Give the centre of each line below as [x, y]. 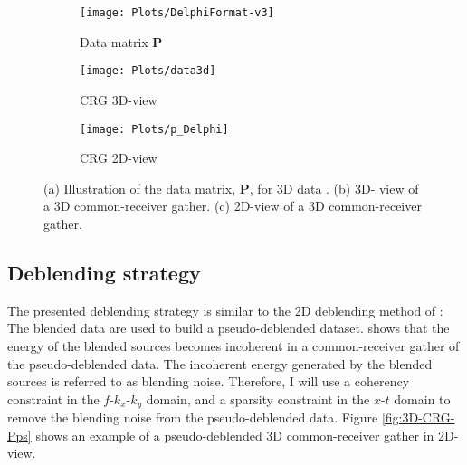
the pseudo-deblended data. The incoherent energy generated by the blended [220, 363]
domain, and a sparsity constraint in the [258, 399]
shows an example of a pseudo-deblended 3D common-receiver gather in [235, 435]
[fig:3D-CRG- [418, 418]
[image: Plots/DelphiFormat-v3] [177, 13]
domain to [422, 399]
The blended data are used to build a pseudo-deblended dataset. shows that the [229, 328]
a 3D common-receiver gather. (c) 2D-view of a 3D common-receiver [233, 206]
